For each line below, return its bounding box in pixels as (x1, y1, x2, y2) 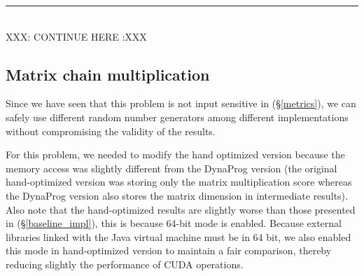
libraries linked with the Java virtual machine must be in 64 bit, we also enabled (6, 229, 351, 244)
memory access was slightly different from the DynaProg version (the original (6, 160, 337, 175)
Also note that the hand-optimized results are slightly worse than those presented (6, 202, 356, 216)
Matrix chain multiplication (6, 63, 210, 85)
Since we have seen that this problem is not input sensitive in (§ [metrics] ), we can (6, 96, 356, 111)
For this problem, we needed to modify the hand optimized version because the (6, 147, 345, 162)
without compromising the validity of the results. (6, 123, 216, 138)
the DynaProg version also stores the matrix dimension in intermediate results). (6, 188, 348, 202)
